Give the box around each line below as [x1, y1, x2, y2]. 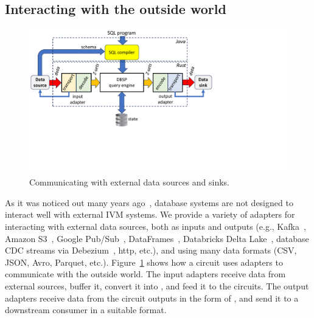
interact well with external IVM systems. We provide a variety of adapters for [5, 208, 295, 221]
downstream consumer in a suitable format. [5, 303, 167, 316]
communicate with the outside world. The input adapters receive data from [5, 268, 286, 280]
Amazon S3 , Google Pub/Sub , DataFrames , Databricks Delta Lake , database [5, 232, 309, 244]
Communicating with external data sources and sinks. [29, 176, 229, 188]
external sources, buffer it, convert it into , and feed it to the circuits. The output [5, 280, 309, 292]
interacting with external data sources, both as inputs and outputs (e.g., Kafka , [5, 220, 306, 233]
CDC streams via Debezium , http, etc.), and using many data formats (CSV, [5, 244, 297, 257]
